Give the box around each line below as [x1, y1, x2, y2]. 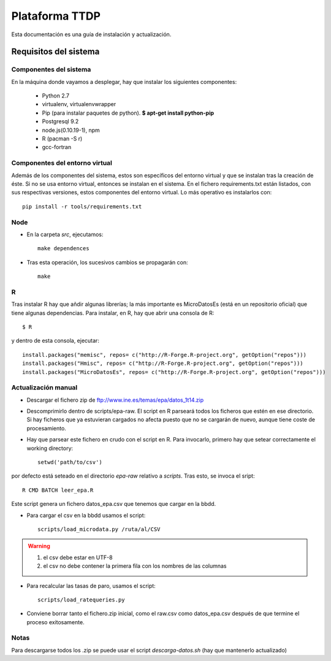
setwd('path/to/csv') [37, 459, 102, 466]
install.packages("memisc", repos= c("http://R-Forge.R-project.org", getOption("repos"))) [22, 351, 306, 358]
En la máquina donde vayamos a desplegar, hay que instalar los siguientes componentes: [11, 78, 237, 85]
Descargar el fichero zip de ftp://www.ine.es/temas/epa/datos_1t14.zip [26, 396, 204, 403]
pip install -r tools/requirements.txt [22, 203, 142, 210]
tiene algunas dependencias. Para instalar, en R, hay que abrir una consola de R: [11, 309, 215, 316]
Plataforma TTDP [11, 9, 101, 23]
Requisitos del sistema [11, 47, 100, 57]
